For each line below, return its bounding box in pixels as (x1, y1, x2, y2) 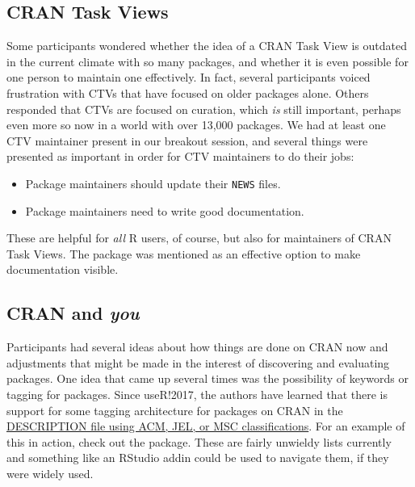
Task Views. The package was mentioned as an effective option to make (6, 245, 361, 262)
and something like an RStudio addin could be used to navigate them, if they (6, 449, 389, 466)
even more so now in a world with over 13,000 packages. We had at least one (6, 116, 386, 133)
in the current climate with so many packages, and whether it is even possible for (6, 52, 409, 69)
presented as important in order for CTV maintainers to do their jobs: (6, 148, 354, 165)
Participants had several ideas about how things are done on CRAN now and (6, 338, 388, 355)
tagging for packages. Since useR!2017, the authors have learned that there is (6, 385, 388, 402)
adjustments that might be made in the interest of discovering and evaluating (6, 354, 390, 371)
